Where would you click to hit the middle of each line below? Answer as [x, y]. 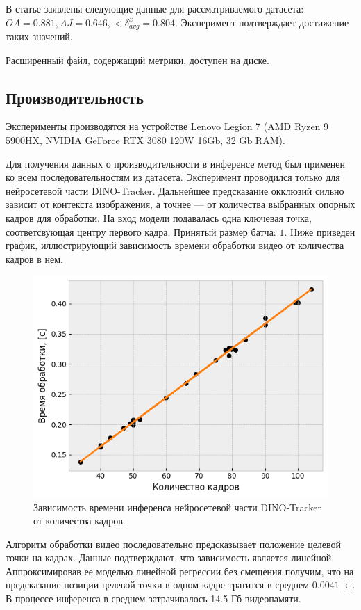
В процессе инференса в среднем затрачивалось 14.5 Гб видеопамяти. [153, 599]
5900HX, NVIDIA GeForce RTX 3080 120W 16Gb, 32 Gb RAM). [145, 140]
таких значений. [39, 37]
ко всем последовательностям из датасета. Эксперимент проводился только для [173, 177]
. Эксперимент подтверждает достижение [262, 22]
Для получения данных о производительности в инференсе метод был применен [175, 163]
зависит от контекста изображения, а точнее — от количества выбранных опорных [180, 204]
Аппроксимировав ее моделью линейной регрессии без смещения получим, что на [180, 571]
